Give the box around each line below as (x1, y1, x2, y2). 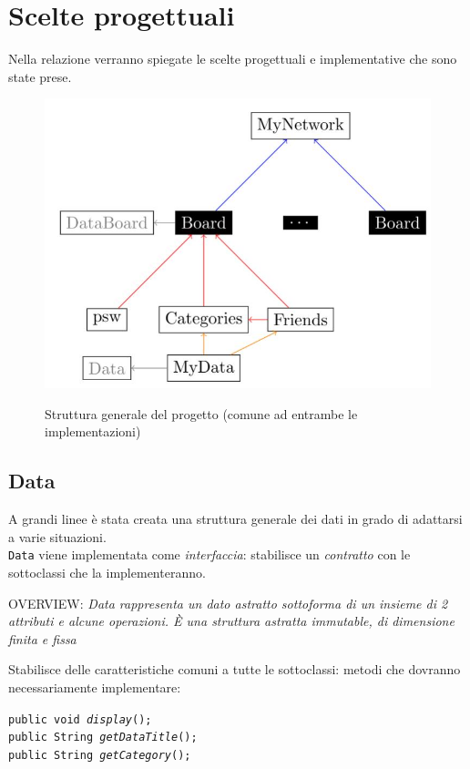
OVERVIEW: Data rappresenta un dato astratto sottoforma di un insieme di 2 (8, 593, 448, 612)
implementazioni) (45, 422, 141, 441)
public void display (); (8, 713, 152, 726)
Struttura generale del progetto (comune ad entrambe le (45, 404, 358, 423)
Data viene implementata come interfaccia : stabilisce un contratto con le (8, 545, 411, 564)
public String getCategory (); (8, 748, 191, 762)
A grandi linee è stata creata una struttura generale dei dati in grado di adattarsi (8, 509, 463, 528)
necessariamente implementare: (8, 677, 181, 696)
